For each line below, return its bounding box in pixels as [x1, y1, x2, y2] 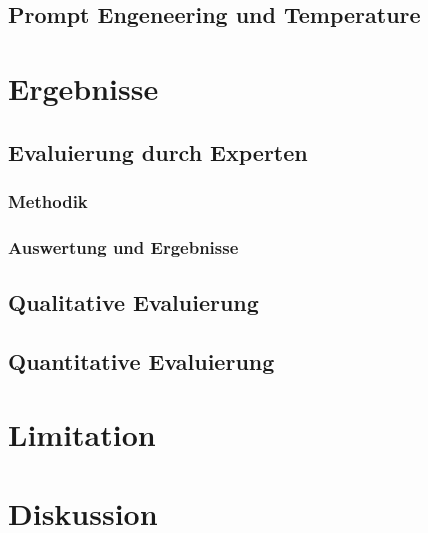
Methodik [8, 188, 88, 213]
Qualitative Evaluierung [8, 287, 259, 318]
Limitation [8, 414, 156, 455]
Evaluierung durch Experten [8, 136, 308, 167]
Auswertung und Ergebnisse [8, 234, 239, 259]
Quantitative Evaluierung [8, 345, 275, 376]
